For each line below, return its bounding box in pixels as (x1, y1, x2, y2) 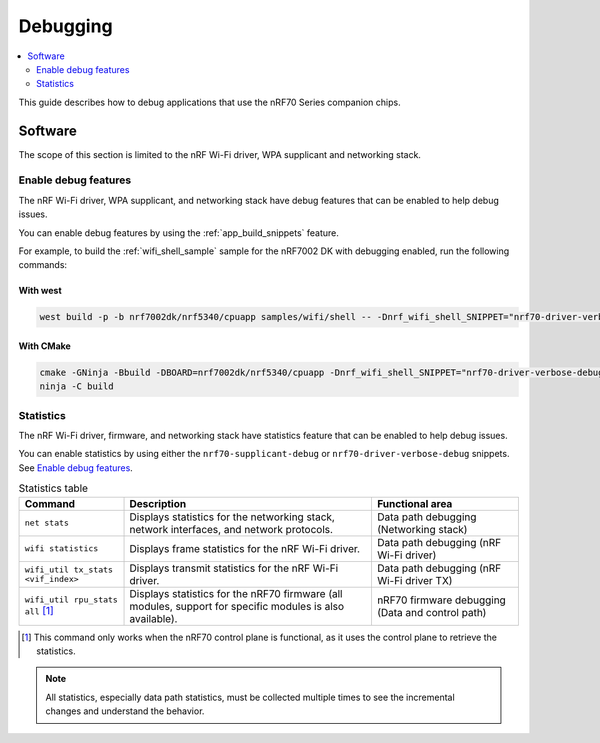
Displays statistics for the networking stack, (129, 510, 335, 524)
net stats (24, 518, 70, 529)
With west (18, 285, 62, 297)
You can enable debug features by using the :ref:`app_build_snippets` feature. (18, 226, 340, 239)
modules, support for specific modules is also (129, 599, 345, 613)
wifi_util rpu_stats (24, 595, 119, 605)
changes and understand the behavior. (45, 705, 205, 717)
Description (129, 496, 187, 510)
